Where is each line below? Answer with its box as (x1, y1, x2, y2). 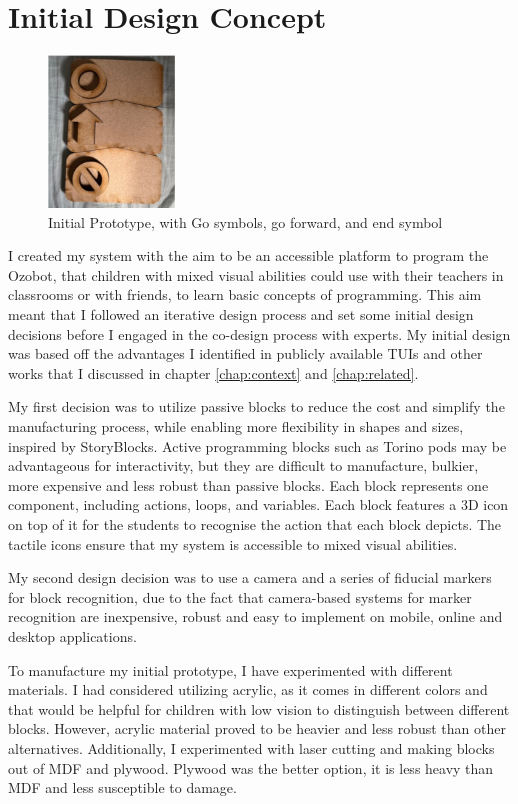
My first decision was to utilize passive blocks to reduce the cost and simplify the (8, 396, 505, 417)
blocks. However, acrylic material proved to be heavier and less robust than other (8, 718, 506, 739)
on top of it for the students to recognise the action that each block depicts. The (8, 514, 502, 535)
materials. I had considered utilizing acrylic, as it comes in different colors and (8, 679, 488, 700)
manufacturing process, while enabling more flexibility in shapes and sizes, (8, 416, 464, 437)
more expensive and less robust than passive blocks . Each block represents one (8, 474, 489, 495)
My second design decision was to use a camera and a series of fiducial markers (8, 567, 492, 588)
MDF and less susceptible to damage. (8, 777, 237, 798)
